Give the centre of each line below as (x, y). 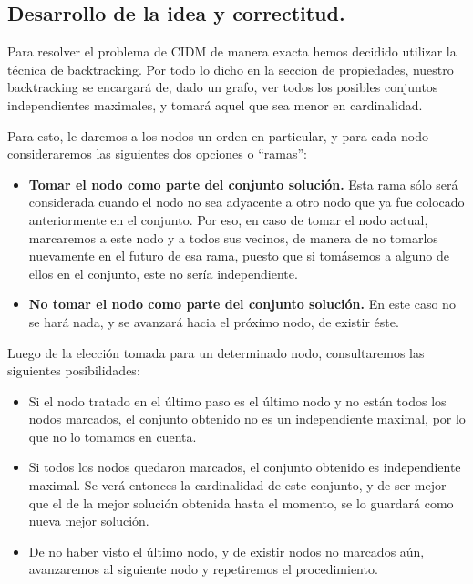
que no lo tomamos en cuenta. (113, 436)
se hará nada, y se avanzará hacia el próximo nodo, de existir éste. (214, 321)
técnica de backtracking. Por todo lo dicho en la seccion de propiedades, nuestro (231, 69)
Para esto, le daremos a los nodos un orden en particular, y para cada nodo (218, 135)
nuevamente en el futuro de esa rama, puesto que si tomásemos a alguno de (239, 256)
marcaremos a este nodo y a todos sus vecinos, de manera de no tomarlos (233, 237)
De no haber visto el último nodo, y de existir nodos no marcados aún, (226, 551)
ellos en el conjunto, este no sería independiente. (163, 273)
